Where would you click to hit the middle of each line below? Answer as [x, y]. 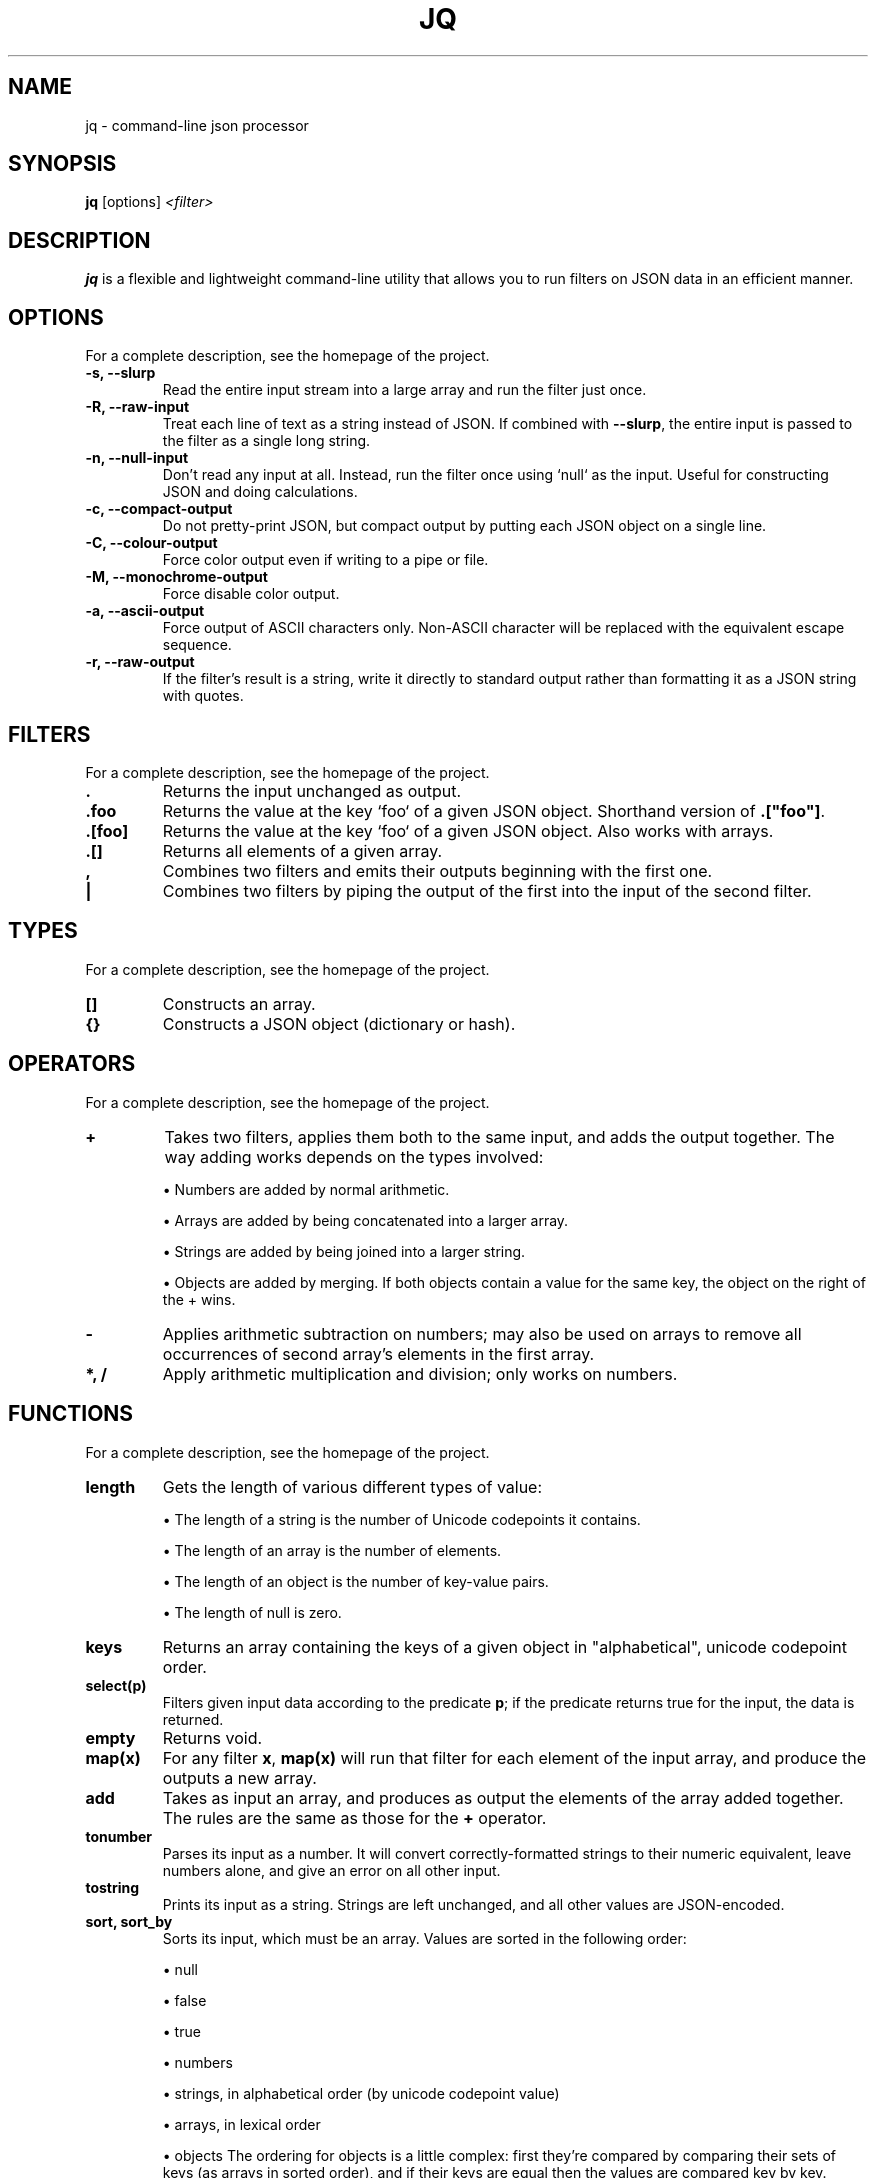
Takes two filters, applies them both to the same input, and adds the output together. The [499, 1136]
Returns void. [212, 1737]
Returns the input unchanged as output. [312, 790]
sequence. [197, 645]
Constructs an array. [239, 1003]
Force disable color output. [251, 594]
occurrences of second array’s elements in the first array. [378, 1353]
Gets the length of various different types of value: [352, 1486]
